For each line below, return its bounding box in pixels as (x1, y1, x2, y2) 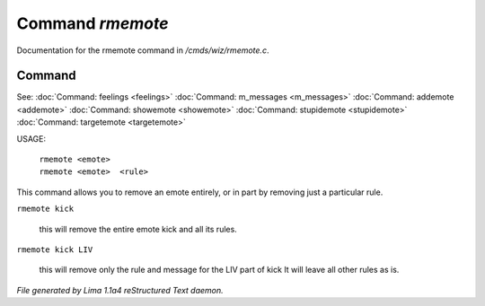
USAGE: (16, 133, 47, 144)
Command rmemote (16, 13, 169, 33)
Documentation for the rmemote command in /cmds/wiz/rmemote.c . (16, 45, 269, 56)
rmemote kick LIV (16, 244, 93, 255)
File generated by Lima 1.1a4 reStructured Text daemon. (16, 284, 224, 295)
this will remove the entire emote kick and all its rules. (39, 223, 237, 234)
